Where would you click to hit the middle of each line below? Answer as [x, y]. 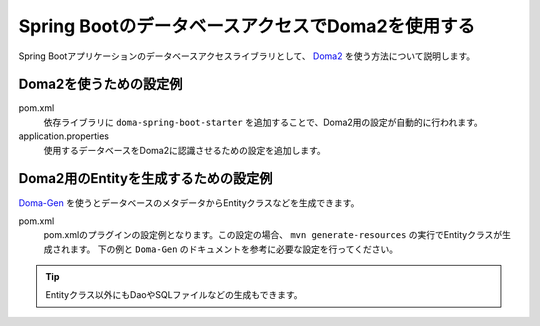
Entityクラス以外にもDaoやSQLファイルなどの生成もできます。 [174, 295]
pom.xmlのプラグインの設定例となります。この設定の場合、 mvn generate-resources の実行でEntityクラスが [273, 235]
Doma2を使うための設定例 [100, 84]
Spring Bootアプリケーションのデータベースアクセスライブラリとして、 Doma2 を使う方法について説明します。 [247, 56]
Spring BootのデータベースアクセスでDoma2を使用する [247, 26]
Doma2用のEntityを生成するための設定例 [145, 178]
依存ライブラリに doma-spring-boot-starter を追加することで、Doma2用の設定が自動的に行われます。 [263, 122]
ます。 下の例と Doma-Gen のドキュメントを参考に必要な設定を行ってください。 [234, 249]
